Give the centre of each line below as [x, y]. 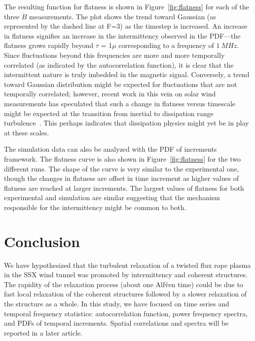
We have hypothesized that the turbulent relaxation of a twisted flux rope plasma [127, 265]
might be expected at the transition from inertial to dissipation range [109, 113]
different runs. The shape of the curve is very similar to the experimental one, [122, 168]
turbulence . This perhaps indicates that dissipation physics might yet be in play [127, 123]
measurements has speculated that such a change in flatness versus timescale [120, 103]
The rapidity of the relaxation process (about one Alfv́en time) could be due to [124, 284]
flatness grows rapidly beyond [49, 45]
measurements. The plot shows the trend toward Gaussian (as [123, 16]
